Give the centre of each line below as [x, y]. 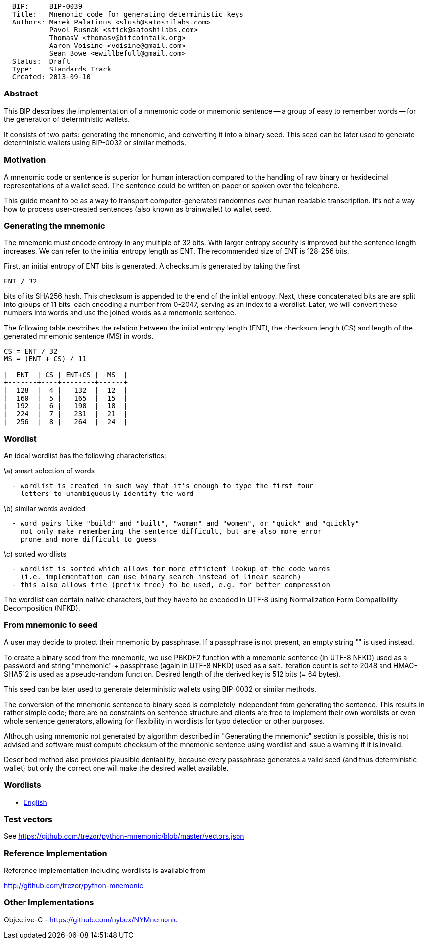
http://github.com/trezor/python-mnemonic [74, 885]
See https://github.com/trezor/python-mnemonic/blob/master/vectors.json [124, 836]
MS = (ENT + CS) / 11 [45, 359]
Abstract [21, 94]
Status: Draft [41, 61]
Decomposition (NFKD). [42, 608]
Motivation [25, 160]
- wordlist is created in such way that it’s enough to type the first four [163, 486]
